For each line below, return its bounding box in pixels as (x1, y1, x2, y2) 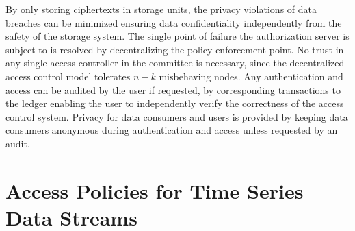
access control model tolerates (5, 69, 131, 83)
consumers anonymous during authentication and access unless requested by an (5, 123, 338, 137)
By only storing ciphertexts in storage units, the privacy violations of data (5, 2, 317, 16)
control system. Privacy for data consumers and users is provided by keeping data (5, 109, 348, 123)
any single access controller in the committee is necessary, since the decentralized (5, 56, 345, 70)
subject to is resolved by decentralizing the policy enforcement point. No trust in (5, 42, 344, 56)
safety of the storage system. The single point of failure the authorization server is (5, 29, 350, 43)
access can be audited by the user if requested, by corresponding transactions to (5, 82, 341, 97)
